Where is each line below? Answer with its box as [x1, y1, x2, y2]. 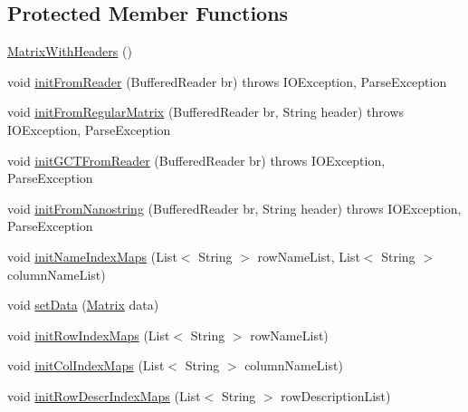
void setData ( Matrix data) [7, 295, 159, 314]
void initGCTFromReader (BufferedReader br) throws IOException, [7, 150, 386, 169]
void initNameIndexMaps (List [7, 246, 177, 265]
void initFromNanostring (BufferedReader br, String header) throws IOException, [7, 198, 462, 217]
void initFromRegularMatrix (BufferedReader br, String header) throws [7, 102, 405, 121]
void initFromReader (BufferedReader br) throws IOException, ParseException [7, 72, 447, 91]
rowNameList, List [257, 246, 360, 265]
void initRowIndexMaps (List [7, 325, 170, 344]
